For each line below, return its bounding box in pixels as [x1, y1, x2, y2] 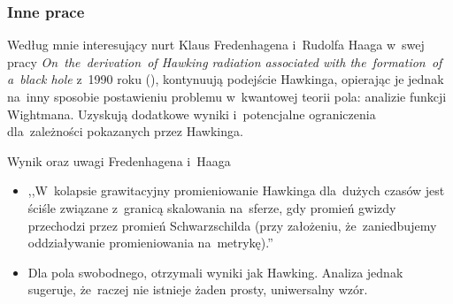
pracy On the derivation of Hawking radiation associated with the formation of [7, 52, 442, 71]
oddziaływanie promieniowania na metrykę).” [27, 233, 273, 252]
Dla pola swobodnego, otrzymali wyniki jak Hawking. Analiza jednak [27, 262, 403, 281]
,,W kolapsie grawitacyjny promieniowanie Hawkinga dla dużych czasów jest [27, 181, 445, 200]
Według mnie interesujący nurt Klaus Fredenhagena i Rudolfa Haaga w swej [7, 35, 425, 54]
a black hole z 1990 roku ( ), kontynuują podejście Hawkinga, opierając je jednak [7, 70, 444, 88]
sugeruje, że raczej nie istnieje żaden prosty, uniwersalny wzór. [27, 280, 368, 299]
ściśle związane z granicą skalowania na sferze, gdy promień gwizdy [27, 198, 396, 217]
